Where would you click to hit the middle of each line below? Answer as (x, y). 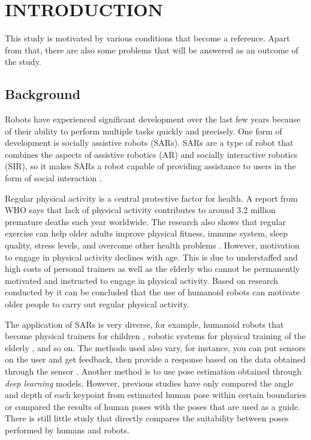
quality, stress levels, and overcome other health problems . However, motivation (152, 245)
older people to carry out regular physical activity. (97, 304)
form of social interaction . (53, 178)
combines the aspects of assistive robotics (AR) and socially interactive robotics (151, 154)
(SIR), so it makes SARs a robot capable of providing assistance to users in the (150, 166)
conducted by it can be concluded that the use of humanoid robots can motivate (153, 292)
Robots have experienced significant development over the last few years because (153, 119)
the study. (23, 62)
